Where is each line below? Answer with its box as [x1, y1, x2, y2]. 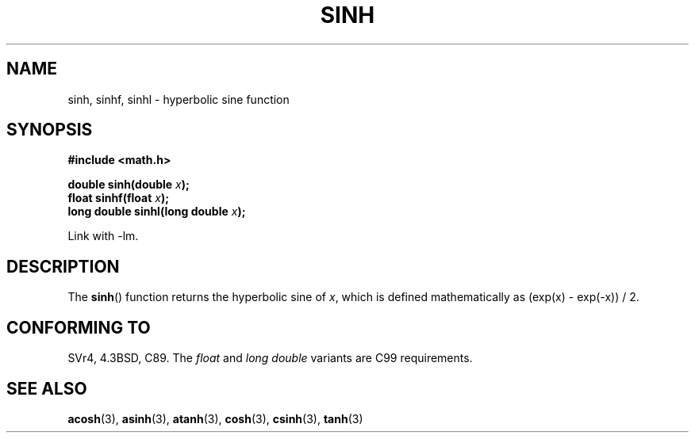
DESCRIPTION [6, 256, 120, 277]
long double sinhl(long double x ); [67, 204, 246, 219]
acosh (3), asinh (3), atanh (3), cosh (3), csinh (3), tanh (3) [67, 411, 363, 426]
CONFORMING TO [6, 317, 151, 338]
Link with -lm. [67, 229, 139, 243]
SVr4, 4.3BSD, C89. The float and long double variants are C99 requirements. [67, 351, 473, 365]
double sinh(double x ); [67, 178, 190, 192]
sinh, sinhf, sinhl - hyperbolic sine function [67, 92, 290, 106]
